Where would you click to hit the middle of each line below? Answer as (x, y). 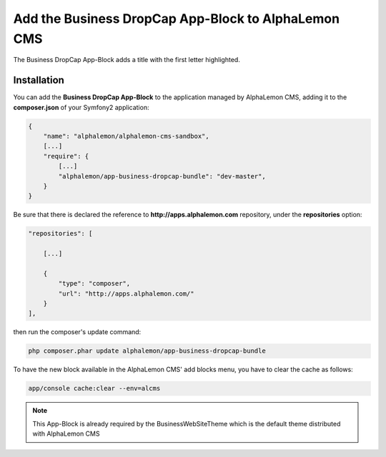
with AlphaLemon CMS (66, 434)
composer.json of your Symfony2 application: (81, 107)
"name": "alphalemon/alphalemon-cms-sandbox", (127, 136)
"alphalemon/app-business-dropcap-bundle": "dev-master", (162, 176)
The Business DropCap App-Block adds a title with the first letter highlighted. (127, 60)
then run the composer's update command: (77, 332)
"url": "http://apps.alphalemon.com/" (126, 293)
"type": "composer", (94, 283)
